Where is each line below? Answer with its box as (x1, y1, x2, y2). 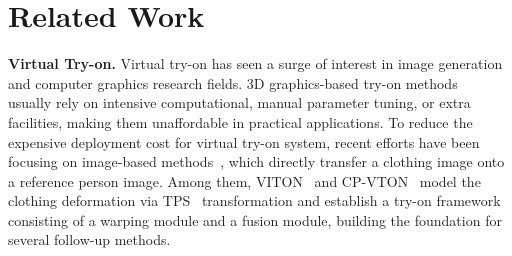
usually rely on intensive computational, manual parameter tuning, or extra (8, 92, 471, 113)
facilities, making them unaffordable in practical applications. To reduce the (8, 111, 473, 132)
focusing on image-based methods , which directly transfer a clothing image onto (8, 151, 505, 172)
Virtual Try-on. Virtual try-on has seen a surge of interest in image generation (8, 53, 503, 74)
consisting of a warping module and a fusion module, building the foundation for (8, 209, 502, 230)
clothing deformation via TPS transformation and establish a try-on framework (8, 190, 501, 211)
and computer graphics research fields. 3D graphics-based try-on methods (8, 72, 458, 93)
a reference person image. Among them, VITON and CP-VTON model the (8, 170, 481, 191)
